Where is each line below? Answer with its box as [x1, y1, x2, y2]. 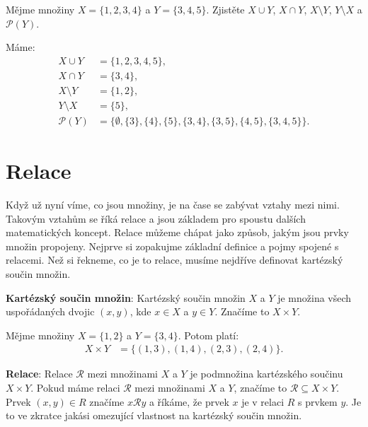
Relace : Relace [6, 366, 73, 381]
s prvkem [298, 394, 338, 409]
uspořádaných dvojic [6, 304, 95, 319]
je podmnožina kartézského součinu [190, 366, 343, 381]
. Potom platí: [178, 327, 239, 342]
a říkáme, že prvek [149, 394, 229, 409]
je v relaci [241, 394, 284, 409]
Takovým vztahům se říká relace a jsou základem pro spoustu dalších [6, 211, 306, 226]
